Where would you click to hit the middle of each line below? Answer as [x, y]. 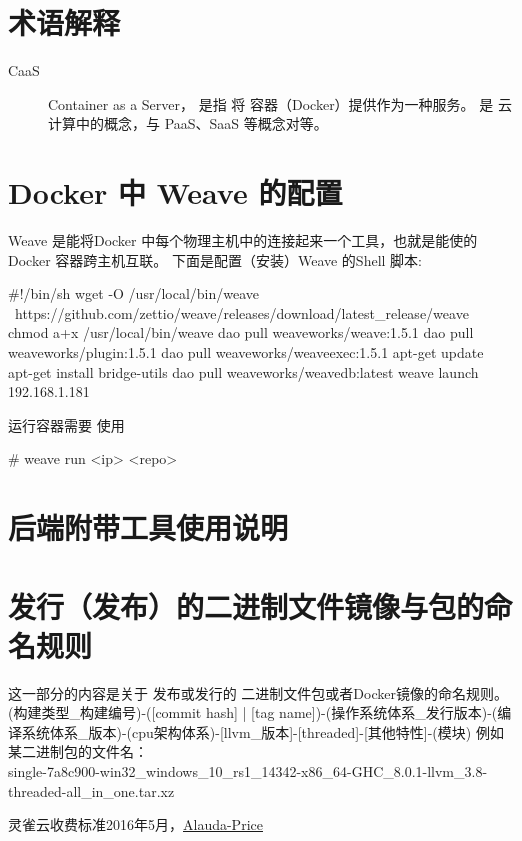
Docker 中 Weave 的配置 [175, 192]
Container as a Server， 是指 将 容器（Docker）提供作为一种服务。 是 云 [280, 103]
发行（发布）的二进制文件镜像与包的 [246, 605]
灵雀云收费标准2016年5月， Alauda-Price [135, 824]
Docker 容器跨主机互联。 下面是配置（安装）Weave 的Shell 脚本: [215, 259]
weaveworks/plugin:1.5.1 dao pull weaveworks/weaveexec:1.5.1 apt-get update [246, 352]
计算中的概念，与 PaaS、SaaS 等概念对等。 [188, 123]
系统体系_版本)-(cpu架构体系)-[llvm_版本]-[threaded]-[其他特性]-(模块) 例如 [262, 731]
